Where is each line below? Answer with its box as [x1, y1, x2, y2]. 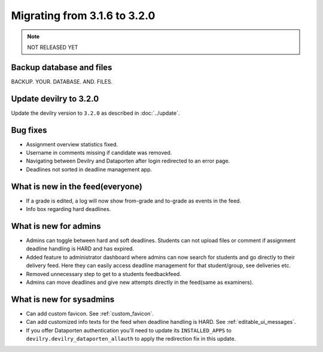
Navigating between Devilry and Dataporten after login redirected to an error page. [26, 157, 230, 164]
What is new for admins [11, 221, 101, 231]
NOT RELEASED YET [27, 44, 78, 51]
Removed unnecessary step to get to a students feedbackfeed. [26, 270, 182, 277]
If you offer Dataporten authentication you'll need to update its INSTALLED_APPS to [26, 326, 231, 334]
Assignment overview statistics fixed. [26, 140, 118, 148]
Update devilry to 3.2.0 [11, 93, 99, 104]
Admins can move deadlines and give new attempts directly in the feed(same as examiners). [26, 278, 254, 286]
